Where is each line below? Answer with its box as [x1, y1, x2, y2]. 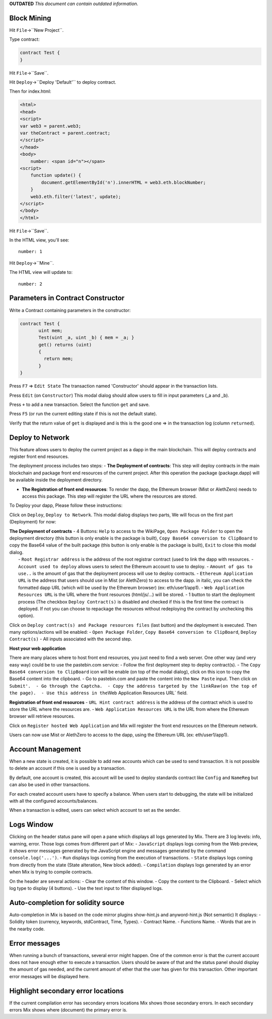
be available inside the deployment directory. [9, 477, 103, 483]
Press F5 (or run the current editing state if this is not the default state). [9, 411, 157, 417]
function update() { [30, 172, 82, 178]
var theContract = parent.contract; [20, 130, 111, 136]
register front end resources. [9, 454, 69, 460]
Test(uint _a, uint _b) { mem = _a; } [38, 335, 134, 340]
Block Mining [9, 14, 51, 22]
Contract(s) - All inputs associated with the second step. [9, 636, 132, 642]
